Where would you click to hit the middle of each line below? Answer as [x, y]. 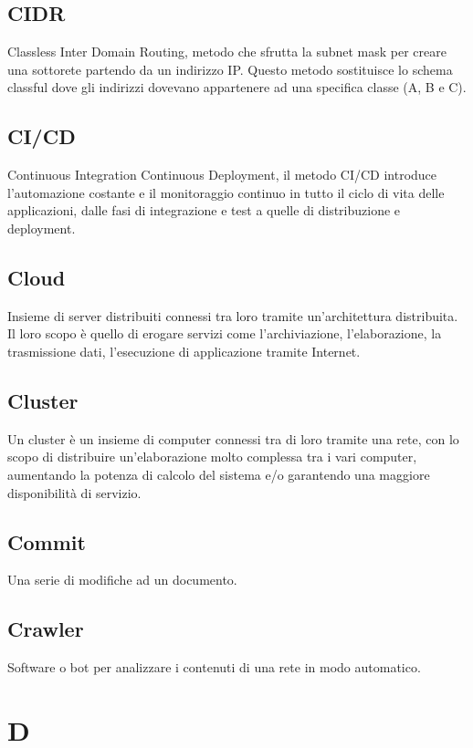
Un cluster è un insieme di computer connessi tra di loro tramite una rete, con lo [233, 438]
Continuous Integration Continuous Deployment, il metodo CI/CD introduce [222, 175]
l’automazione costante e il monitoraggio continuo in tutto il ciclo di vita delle [226, 192]
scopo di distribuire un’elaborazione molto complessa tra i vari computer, [212, 457]
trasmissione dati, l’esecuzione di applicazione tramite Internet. [184, 351]
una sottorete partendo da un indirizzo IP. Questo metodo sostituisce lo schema [230, 69]
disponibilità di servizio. [74, 492]
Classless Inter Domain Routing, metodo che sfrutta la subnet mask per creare [227, 52]
